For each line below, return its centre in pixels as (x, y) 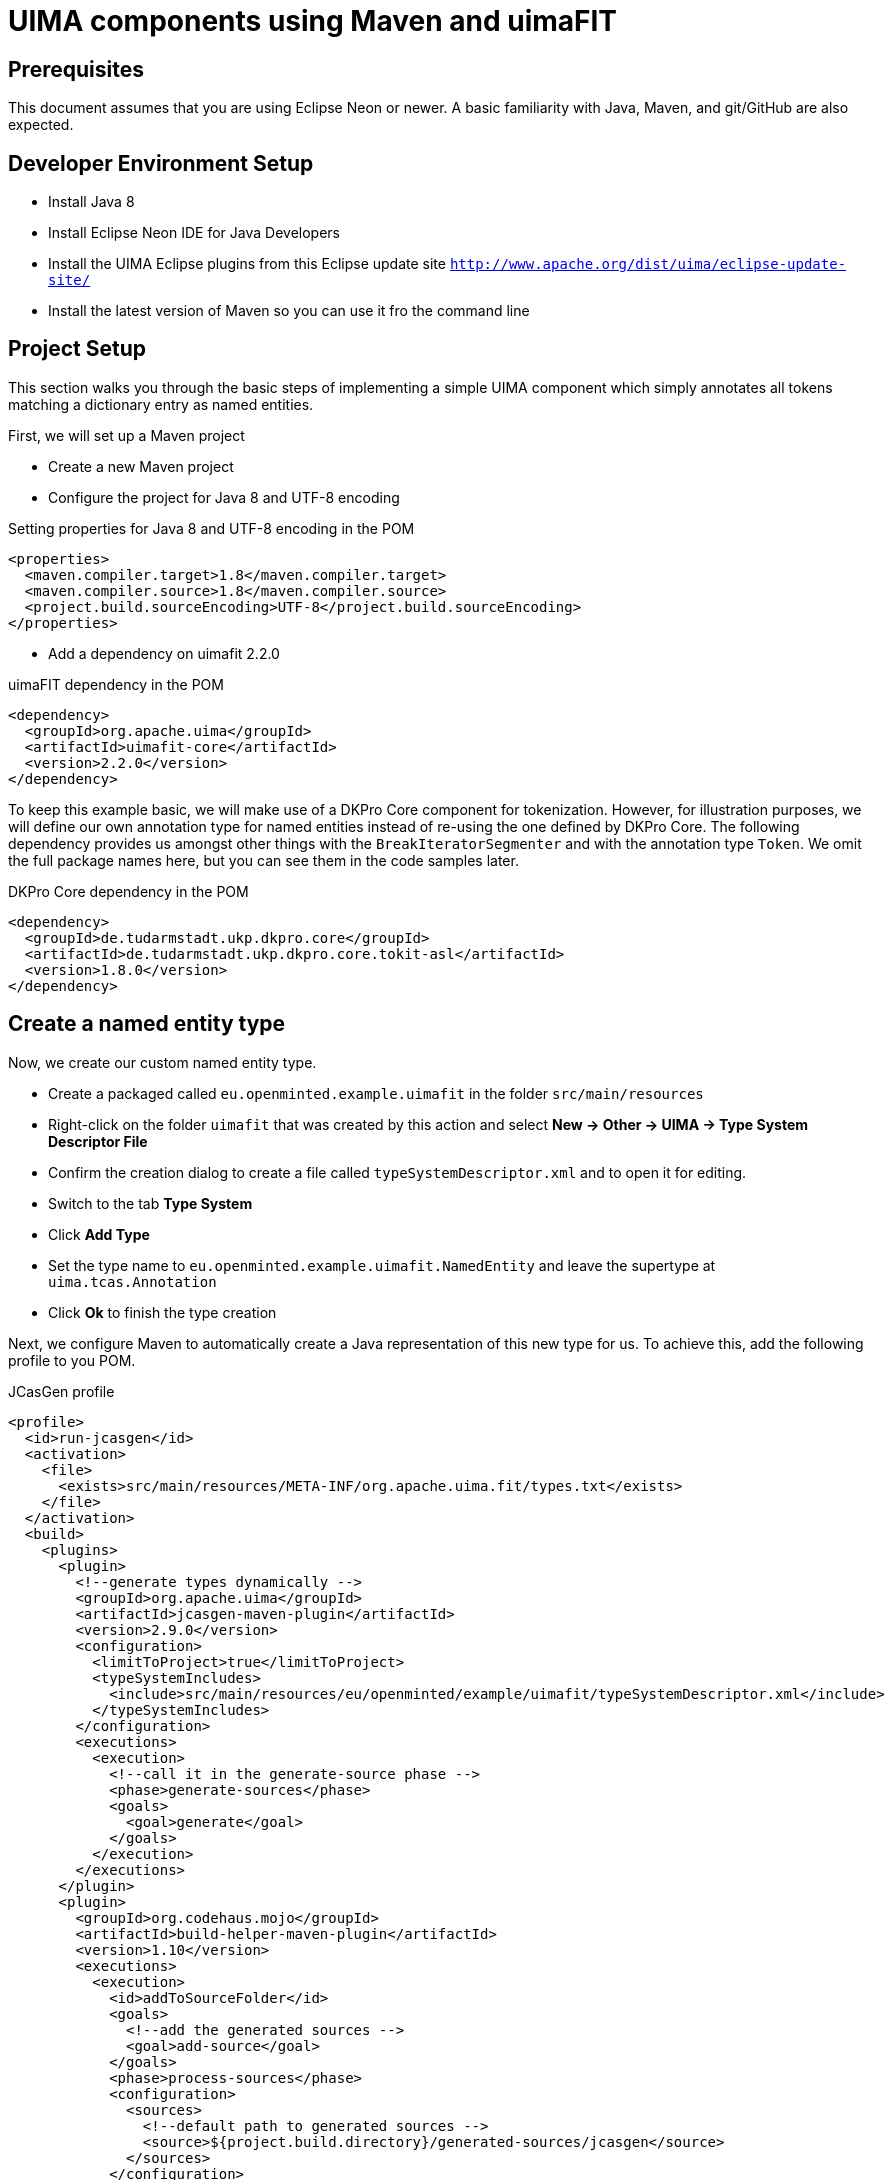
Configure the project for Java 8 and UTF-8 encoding (224, 497)
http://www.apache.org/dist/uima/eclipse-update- (648, 264)
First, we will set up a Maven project (126, 435)
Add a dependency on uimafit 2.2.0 (164, 653)
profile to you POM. (72, 1360)
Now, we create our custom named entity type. (162, 1062)
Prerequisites (76, 69)
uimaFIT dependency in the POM (116, 684)
